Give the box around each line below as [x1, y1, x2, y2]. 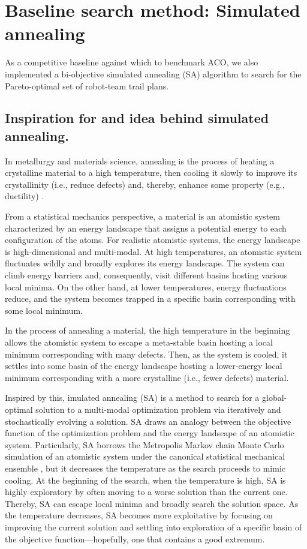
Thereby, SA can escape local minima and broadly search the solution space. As [5, 497, 299, 509]
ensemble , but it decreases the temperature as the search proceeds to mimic [5, 461, 286, 474]
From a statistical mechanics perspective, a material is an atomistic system [5, 210, 280, 223]
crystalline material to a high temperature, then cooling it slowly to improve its [5, 166, 297, 179]
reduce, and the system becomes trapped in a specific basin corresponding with [5, 292, 296, 305]
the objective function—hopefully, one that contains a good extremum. [5, 532, 265, 545]
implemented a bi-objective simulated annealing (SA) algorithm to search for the [5, 67, 302, 80]
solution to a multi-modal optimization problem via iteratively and [35, 403, 281, 415]
